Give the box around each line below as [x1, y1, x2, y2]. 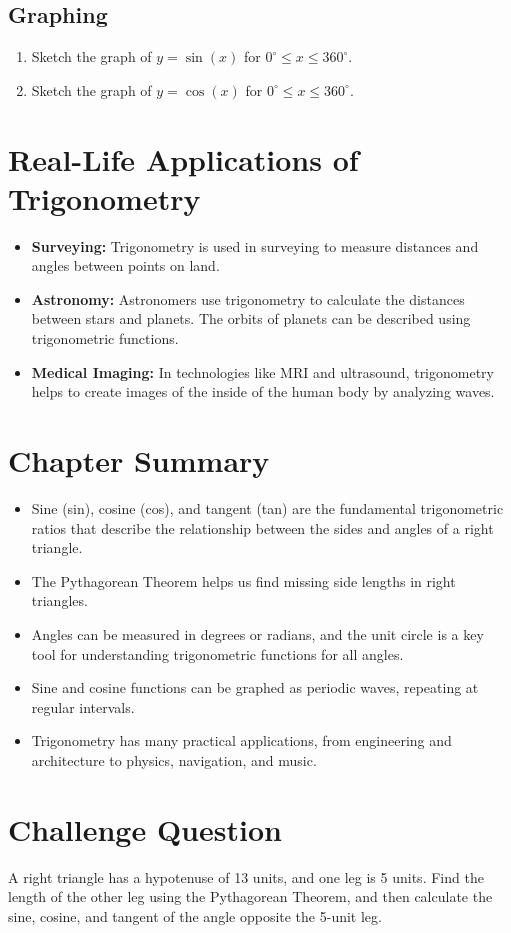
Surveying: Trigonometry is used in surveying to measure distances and [31, 235, 479, 256]
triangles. [31, 590, 88, 611]
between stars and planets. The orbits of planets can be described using [31, 308, 471, 329]
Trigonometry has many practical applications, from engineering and [31, 730, 452, 751]
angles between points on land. [31, 255, 220, 276]
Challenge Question [8, 808, 282, 849]
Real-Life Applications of [8, 138, 359, 179]
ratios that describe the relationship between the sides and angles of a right [31, 517, 494, 538]
